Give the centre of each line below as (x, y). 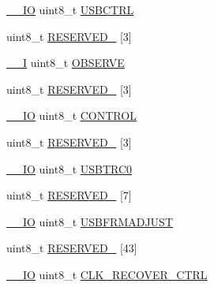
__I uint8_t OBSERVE (66, 63)
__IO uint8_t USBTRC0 (69, 168)
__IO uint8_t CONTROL (71, 116)
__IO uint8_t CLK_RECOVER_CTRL (107, 274)
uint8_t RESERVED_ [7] (69, 195)
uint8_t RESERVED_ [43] (72, 248)
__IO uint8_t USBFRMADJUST (90, 221)
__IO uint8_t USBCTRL (70, 9)
